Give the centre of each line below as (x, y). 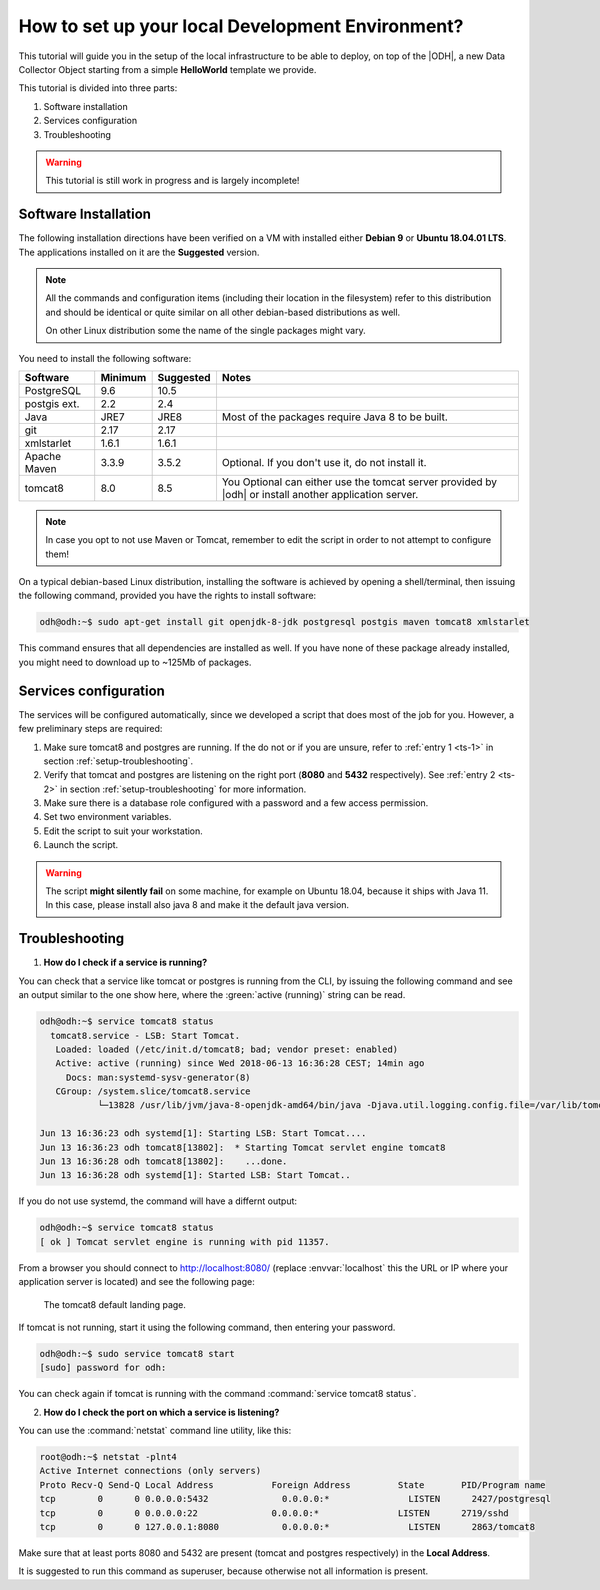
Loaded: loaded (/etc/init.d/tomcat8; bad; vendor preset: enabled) (227, 1049)
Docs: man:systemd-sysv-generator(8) (158, 1077)
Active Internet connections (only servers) (150, 1471)
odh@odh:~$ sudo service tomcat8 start (137, 1353)
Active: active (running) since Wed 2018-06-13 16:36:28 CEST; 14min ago (240, 1063)
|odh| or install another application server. (320, 494)
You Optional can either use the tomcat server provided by (359, 482)
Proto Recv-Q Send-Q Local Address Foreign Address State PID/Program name (292, 1484)
